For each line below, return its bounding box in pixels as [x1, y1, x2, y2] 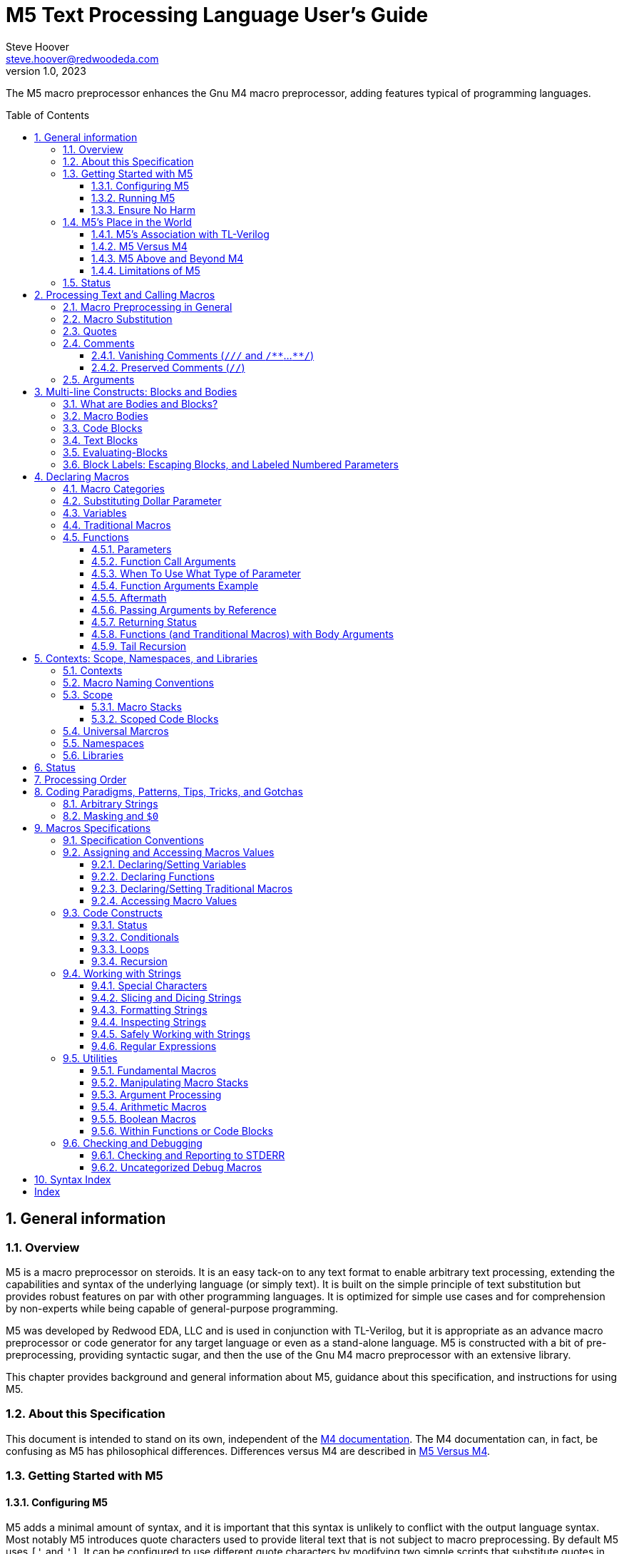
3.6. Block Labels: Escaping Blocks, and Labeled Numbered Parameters [63, 458, 399, 470]
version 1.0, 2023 [6, 64, 86, 77]
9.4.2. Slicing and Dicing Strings [91, 991, 242, 1004]
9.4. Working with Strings [63, 967, 181, 979]
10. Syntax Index [34, 1173, 111, 1185]
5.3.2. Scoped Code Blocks [91, 712, 219, 725]
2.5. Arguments [63, 373, 135, 386]
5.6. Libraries [63, 748, 124, 761]
